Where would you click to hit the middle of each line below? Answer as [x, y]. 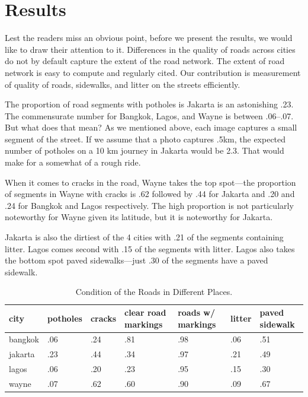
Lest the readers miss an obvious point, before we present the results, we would [149, 38]
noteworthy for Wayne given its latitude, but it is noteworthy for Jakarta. [139, 217]
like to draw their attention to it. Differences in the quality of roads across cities [150, 49]
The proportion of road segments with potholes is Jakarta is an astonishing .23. [149, 104]
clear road [145, 312]
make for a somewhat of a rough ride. [73, 162]
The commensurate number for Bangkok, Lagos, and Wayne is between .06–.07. [149, 115]
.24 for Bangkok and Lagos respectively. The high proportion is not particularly [149, 205]
